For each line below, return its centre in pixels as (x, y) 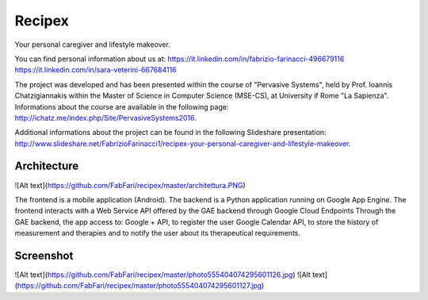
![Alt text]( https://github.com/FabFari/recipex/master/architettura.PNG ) (130, 185)
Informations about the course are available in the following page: (122, 106)
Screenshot (44, 255)
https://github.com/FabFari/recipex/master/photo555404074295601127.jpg (139, 286)
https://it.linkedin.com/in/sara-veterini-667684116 (96, 70)
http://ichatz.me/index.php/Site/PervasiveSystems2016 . (106, 117)
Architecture (47, 166)
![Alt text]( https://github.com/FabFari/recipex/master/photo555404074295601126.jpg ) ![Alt (162, 275)
